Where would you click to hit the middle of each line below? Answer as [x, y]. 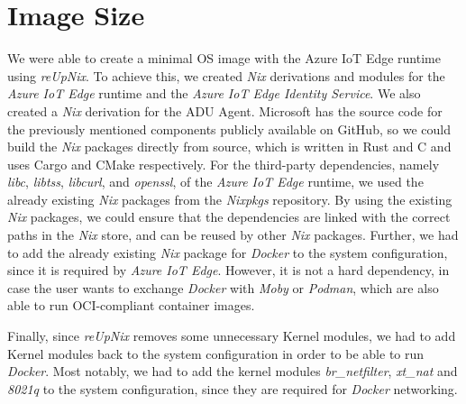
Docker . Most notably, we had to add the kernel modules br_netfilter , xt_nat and [233, 371]
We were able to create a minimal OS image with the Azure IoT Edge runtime [224, 58]
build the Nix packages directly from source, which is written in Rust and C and [229, 147]
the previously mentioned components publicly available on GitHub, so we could [229, 129]
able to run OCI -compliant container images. [131, 305]
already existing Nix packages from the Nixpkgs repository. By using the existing [230, 199]
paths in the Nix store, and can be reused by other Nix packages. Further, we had [233, 235]
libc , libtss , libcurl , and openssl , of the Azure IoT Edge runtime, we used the [215, 182]
